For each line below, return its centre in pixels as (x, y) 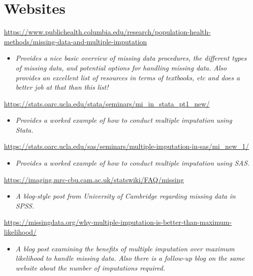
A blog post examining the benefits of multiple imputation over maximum (125, 248)
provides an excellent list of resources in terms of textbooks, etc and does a (128, 77)
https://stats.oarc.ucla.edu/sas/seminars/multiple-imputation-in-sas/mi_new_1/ (126, 146)
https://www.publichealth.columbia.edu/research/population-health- (107, 32)
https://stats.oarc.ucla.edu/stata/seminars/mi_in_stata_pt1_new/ (107, 103)
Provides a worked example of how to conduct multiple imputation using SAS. (132, 163)
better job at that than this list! (62, 87)
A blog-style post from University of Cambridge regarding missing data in (126, 196)
